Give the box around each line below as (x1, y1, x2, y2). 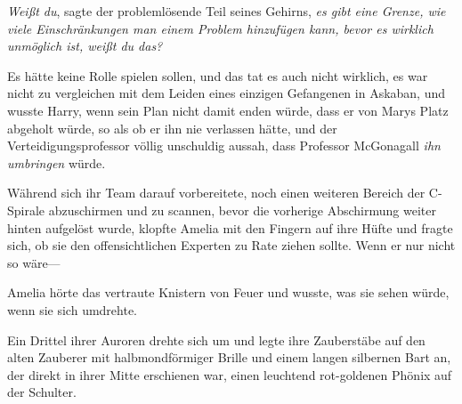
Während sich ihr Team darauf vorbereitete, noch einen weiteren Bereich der (7, 183, 426, 202)
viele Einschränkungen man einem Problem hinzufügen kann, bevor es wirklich (7, 19, 434, 37)
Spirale (7, 200, 45, 219)
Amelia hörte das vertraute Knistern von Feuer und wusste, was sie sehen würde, (7, 283, 450, 302)
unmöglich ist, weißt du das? (7, 36, 163, 55)
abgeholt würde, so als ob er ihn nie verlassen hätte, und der (7, 118, 337, 137)
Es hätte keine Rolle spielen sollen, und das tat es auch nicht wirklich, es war (7, 66, 428, 85)
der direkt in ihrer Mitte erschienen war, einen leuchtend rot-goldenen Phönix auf (7, 365, 452, 384)
